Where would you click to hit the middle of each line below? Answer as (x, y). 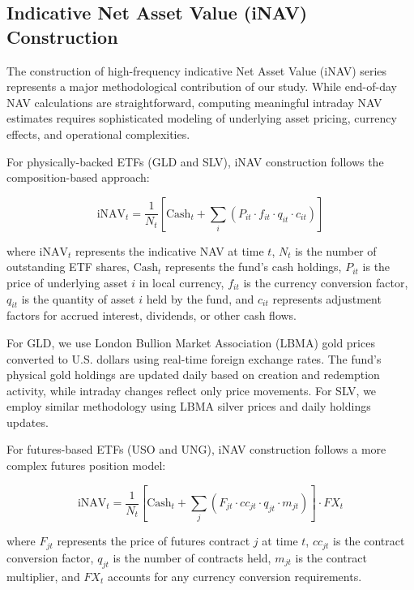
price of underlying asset (67, 282)
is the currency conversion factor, (326, 282)
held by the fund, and (200, 298)
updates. (28, 422)
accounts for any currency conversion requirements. (235, 576)
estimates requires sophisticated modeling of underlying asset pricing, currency (202, 118)
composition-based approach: (78, 177)
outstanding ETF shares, (68, 267)
